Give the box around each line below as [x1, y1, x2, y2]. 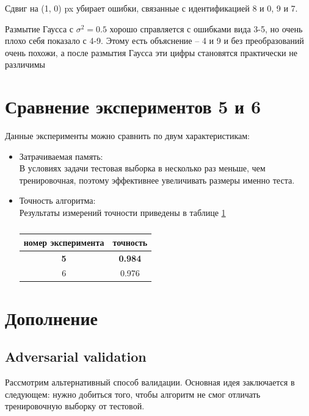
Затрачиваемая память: [19, 149, 103, 162]
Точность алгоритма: [19, 194, 96, 207]
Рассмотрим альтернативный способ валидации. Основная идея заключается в [5, 376, 295, 389]
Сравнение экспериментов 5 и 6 [5, 94, 261, 119]
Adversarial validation [5, 347, 147, 366]
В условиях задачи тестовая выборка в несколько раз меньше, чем [19, 162, 266, 174]
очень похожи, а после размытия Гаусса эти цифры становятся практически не [5, 46, 297, 59]
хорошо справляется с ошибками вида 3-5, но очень [109, 22, 303, 35]
